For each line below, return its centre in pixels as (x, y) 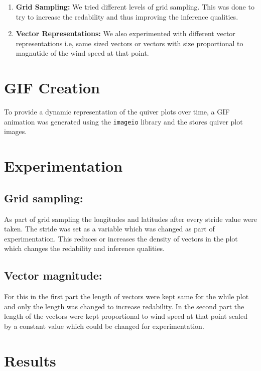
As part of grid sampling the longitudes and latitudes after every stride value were (130, 219)
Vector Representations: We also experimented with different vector (125, 33)
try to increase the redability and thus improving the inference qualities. (127, 16)
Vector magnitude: (53, 275)
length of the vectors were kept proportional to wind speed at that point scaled (126, 316)
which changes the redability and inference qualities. (84, 248)
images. (16, 131)
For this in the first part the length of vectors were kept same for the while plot (126, 296)
